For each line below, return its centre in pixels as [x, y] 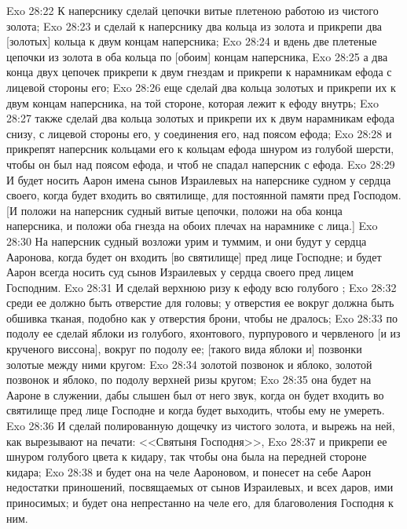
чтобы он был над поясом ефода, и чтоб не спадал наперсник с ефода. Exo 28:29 [201, 164]
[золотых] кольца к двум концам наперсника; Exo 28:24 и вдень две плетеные [192, 41]
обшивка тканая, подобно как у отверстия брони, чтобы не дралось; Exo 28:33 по [202, 317]
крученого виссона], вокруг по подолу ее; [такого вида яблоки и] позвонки [184, 349]
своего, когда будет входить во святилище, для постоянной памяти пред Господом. [204, 195]
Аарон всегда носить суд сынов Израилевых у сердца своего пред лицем [180, 272]
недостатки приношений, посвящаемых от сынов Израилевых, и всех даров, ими [200, 487]
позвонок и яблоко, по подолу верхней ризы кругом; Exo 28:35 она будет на [189, 379]
